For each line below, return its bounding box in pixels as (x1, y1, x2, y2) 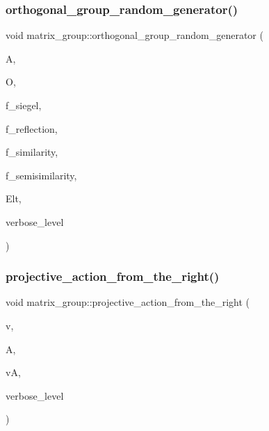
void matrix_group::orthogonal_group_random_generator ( (6, 28, 263, 42)
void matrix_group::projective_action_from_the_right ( (6, 295, 250, 309)
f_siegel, (6, 98, 42, 112)
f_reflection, (6, 121, 58, 136)
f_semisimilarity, (6, 168, 77, 182)
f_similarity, (6, 145, 58, 159)
